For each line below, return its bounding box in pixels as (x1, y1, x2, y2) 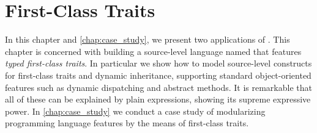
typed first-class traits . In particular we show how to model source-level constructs (5, 57, 312, 70)
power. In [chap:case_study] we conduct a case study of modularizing (5, 104, 266, 117)
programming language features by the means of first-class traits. (5, 117, 249, 129)
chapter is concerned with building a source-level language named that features (5, 45, 302, 57)
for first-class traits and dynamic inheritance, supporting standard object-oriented (5, 68, 311, 81)
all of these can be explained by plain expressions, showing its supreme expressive (5, 93, 311, 106)
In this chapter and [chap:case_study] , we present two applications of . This (5, 33, 290, 46)
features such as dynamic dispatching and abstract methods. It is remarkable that (5, 81, 312, 93)
